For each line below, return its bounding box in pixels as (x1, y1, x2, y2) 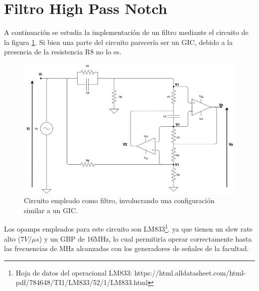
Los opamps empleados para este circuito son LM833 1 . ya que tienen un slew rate (4, 222, 253, 234)
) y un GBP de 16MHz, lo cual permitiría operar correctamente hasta (39, 233, 252, 244)
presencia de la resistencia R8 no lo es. (4, 46, 122, 57)
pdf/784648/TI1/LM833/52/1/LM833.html (15, 277, 148, 288)
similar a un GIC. (24, 205, 78, 215)
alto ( (4, 233, 21, 244)
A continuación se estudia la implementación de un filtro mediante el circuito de (4, 27, 249, 37)
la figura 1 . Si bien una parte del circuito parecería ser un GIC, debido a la (4, 36, 233, 47)
